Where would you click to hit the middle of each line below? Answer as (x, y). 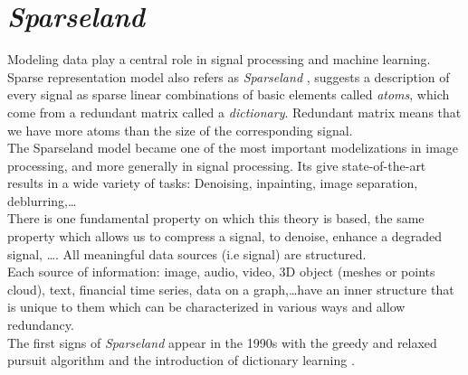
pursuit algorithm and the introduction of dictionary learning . (181, 360)
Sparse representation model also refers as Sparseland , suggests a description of (229, 76)
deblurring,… (42, 200)
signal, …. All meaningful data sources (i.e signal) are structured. (187, 253)
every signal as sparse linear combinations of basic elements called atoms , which (229, 94)
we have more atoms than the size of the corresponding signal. (180, 130)
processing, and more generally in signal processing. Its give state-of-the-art (217, 165)
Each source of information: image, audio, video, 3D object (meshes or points (221, 272)
